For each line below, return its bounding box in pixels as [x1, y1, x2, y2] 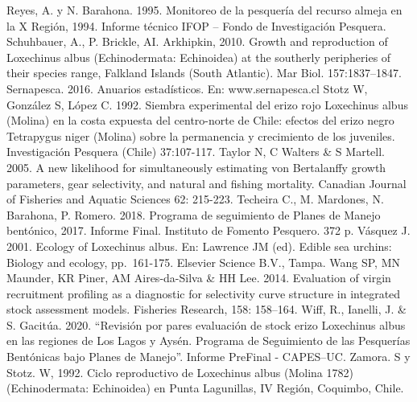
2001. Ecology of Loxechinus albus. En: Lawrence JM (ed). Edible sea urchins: [6, 237, 392, 254]
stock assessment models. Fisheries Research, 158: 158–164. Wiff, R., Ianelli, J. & [6, 301, 407, 318]
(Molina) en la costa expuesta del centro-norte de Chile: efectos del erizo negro [6, 112, 394, 129]
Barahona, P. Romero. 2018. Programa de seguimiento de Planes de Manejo [6, 206, 381, 223]
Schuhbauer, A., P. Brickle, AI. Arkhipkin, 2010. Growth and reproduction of [6, 33, 388, 50]
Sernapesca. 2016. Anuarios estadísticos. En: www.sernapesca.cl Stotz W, [6, 80, 368, 96]
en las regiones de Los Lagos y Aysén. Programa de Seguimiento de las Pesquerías [6, 332, 411, 349]
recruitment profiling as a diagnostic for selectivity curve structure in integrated [6, 285, 401, 301]
